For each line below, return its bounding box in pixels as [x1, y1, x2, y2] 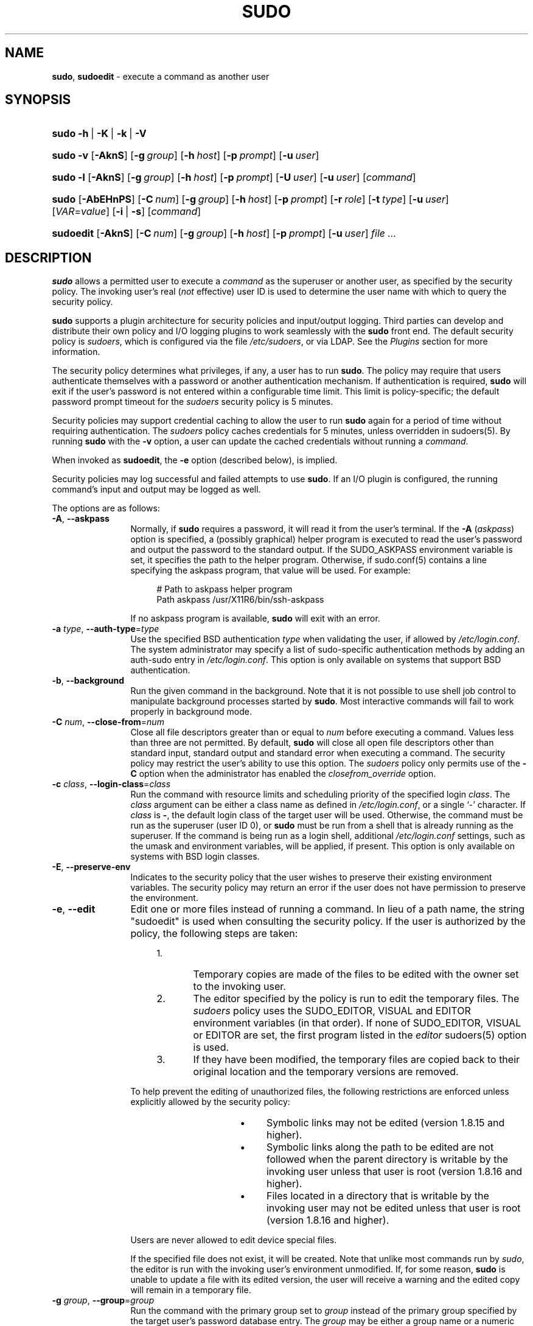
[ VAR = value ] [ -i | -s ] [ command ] [52, 205, 201, 218]
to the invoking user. [193, 980, 286, 993]
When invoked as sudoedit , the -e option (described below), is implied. [52, 455, 338, 466]
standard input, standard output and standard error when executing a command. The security [130, 748, 506, 759]
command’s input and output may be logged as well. [52, 484, 261, 495]
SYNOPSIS [5, 92, 71, 108]
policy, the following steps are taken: [130, 927, 298, 940]
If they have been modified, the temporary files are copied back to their [193, 1053, 520, 1066]
